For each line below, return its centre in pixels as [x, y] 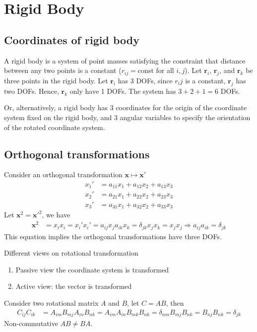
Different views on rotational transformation [71, 253]
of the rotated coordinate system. [55, 127]
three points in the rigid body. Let [56, 80]
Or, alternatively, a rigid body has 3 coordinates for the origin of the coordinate [126, 107]
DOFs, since [154, 80]
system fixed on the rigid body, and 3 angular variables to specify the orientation [127, 117]
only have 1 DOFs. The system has [123, 91]
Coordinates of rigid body [72, 39]
